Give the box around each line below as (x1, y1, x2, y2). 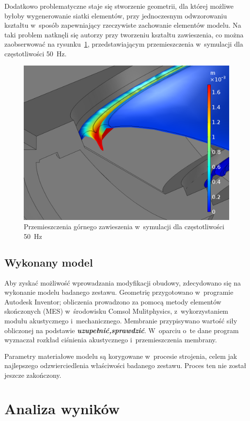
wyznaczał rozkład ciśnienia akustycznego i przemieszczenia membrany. (4, 335, 217, 345)
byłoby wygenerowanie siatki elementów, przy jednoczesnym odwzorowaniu (4, 10, 227, 20)
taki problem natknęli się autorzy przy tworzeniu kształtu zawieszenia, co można (4, 29, 244, 39)
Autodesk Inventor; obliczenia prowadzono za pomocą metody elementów (4, 296, 221, 306)
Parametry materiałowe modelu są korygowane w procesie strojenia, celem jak (4, 351, 237, 361)
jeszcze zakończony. (4, 370, 62, 380)
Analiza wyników (4, 398, 120, 418)
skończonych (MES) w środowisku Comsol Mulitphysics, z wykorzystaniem (4, 306, 229, 316)
